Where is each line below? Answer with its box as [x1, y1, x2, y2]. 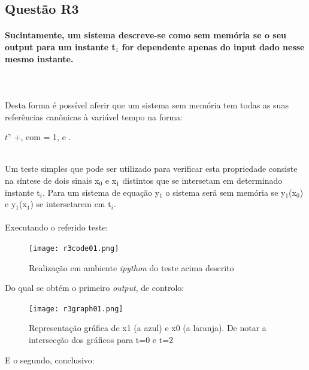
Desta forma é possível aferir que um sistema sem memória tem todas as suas [5, 98, 289, 111]
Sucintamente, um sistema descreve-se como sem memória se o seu [5, 29, 286, 41]
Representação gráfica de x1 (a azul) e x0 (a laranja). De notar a [29, 322, 266, 334]
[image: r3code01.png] [29, 244, 119, 253]
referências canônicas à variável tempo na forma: [5, 110, 183, 123]
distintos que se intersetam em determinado [122, 174, 283, 186]
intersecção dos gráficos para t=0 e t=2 [29, 333, 174, 345]
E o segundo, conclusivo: [5, 353, 95, 366]
